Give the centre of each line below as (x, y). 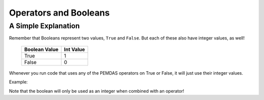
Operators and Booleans (59, 13)
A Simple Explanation (44, 26)
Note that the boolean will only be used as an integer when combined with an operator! (97, 91)
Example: (18, 82)
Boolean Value (41, 49)
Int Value (74, 49)
